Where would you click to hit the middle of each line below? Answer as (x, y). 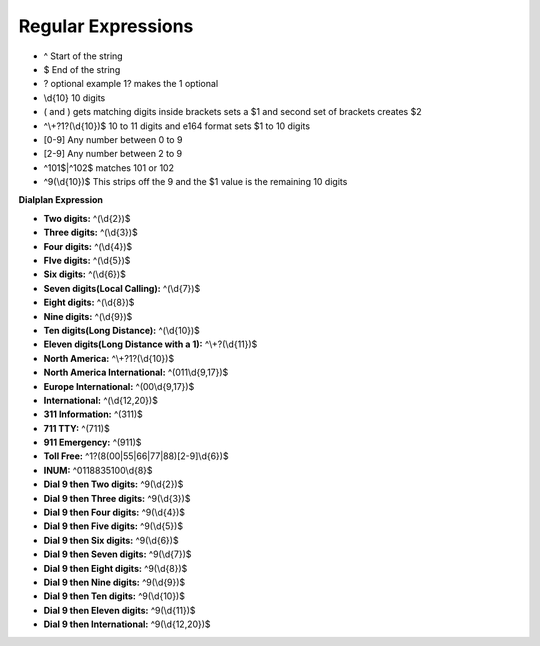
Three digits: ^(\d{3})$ (91, 232)
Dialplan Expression (61, 200)
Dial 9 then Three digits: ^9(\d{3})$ (117, 498)
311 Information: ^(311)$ (93, 414)
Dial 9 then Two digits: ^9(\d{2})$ (113, 484)
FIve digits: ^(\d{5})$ (87, 261)
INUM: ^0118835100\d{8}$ (98, 470)
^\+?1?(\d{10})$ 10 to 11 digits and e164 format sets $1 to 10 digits (176, 126)
